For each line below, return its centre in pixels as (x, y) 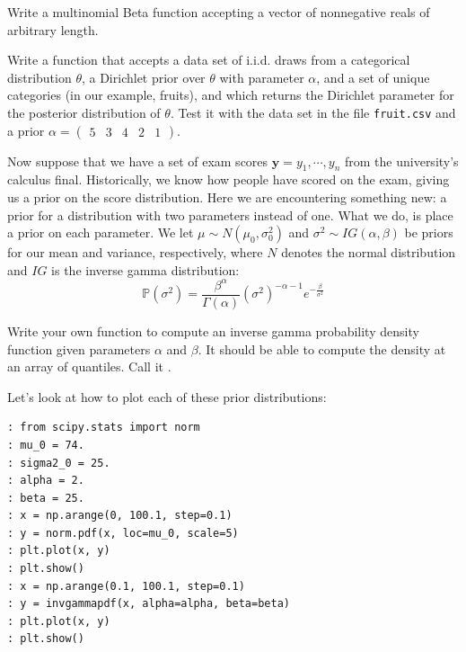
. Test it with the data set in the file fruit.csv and (313, 112)
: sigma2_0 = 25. (59, 463)
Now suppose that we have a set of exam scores (138, 161)
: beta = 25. (46, 498)
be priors (429, 232)
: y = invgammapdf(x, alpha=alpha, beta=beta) (149, 604)
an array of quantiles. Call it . (89, 366)
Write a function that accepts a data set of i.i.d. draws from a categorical (209, 60)
